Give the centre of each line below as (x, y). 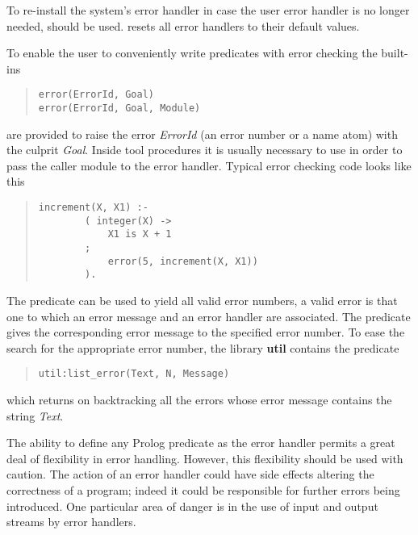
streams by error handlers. (71, 522)
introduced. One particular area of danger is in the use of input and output (192, 506)
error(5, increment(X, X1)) (183, 261)
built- (395, 53)
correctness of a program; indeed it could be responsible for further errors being (203, 490)
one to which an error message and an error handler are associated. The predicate (209, 316)
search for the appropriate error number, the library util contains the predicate (203, 347)
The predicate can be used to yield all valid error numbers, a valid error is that (202, 300)
